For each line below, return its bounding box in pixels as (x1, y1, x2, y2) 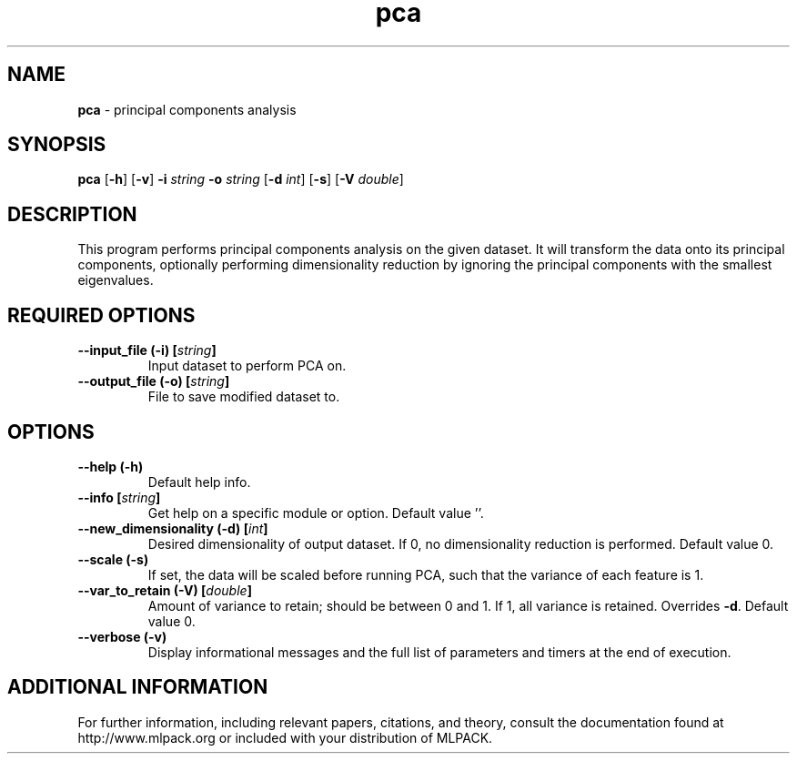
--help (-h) (77, 458, 144, 474)
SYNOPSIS (7, 133, 106, 157)
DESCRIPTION (7, 202, 137, 226)
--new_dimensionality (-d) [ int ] (77, 520, 268, 536)
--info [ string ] (77, 489, 161, 505)
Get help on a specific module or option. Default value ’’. (147, 504, 484, 521)
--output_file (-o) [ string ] (77, 373, 230, 390)
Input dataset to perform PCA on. (147, 358, 347, 374)
